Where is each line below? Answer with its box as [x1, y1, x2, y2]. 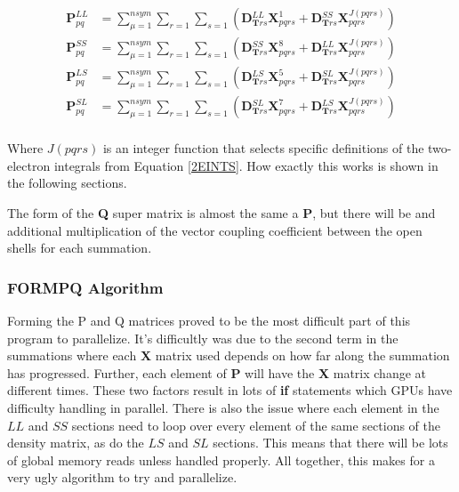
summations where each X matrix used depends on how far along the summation [7, 346, 450, 365]
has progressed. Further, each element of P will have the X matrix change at [7, 363, 427, 382]
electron [7, 156, 51, 174]
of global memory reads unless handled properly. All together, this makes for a [7, 450, 435, 469]
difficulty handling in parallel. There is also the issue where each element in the [7, 398, 439, 416]
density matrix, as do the [7, 433, 144, 452]
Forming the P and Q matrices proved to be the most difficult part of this [7, 311, 411, 329]
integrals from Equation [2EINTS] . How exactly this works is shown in [53, 156, 439, 174]
